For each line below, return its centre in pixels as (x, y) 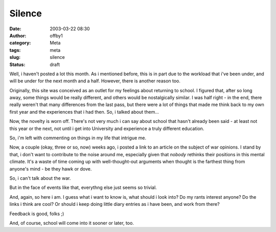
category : (20, 43)
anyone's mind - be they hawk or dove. (51, 168)
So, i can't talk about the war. (40, 178)
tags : (15, 50)
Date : (15, 29)
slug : (15, 57)
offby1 (56, 35)
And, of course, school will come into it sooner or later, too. (72, 223)
